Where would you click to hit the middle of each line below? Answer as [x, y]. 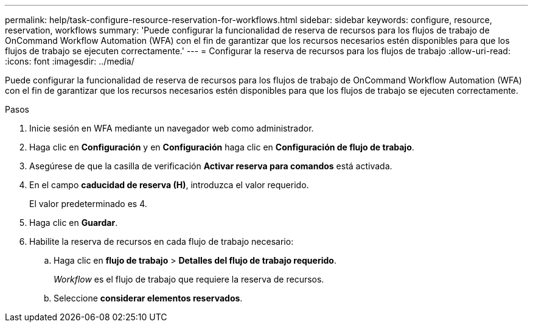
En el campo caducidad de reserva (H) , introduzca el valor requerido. [169, 185]
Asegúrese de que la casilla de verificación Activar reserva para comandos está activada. [211, 166]
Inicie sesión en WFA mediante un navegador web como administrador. [172, 128]
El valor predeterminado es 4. [88, 204]
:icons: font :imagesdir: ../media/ [70, 61]
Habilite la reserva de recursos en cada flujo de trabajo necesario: [162, 241]
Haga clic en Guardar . [74, 223]
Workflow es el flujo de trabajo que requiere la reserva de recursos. [189, 279]
